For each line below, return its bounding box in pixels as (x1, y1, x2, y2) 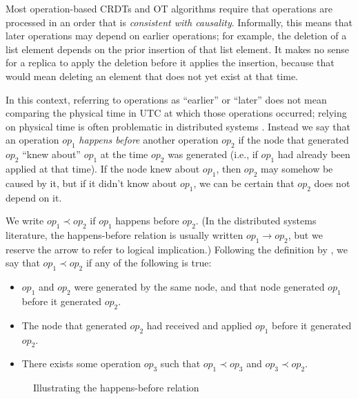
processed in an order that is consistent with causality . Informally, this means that (6, 14, 352, 29)
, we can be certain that (193, 175, 295, 190)
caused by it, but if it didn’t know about (6, 175, 177, 190)
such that (160, 356, 201, 371)
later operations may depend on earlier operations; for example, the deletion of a (6, 28, 347, 43)
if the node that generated (238, 133, 349, 147)
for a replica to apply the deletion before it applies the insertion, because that (6, 55, 335, 70)
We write (6, 213, 44, 228)
